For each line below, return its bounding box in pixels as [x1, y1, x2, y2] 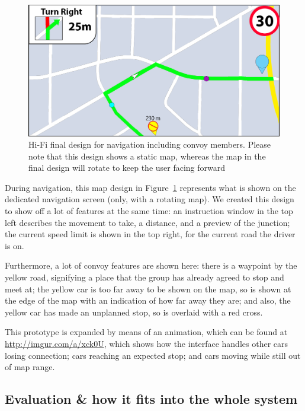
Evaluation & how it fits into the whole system [5, 390, 298, 408]
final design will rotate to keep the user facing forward [28, 161, 226, 174]
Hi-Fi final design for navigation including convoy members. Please [28, 138, 271, 151]
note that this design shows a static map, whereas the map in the [28, 149, 266, 162]
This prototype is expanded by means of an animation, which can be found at [5, 326, 288, 338]
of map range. [5, 361, 55, 373]
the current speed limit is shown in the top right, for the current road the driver [5, 228, 296, 240]
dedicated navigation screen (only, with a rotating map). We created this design [5, 193, 294, 205]
